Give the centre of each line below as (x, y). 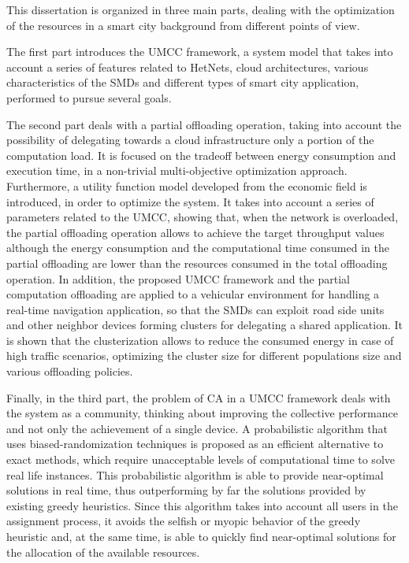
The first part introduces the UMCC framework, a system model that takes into (200, 52)
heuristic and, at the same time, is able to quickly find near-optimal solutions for (201, 536)
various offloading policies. (70, 371)
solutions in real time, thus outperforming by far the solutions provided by (186, 490)
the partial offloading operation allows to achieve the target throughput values (195, 232)
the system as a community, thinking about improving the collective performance (202, 413)
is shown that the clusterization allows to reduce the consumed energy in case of (200, 340)
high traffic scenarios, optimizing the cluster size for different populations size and (204, 356)
